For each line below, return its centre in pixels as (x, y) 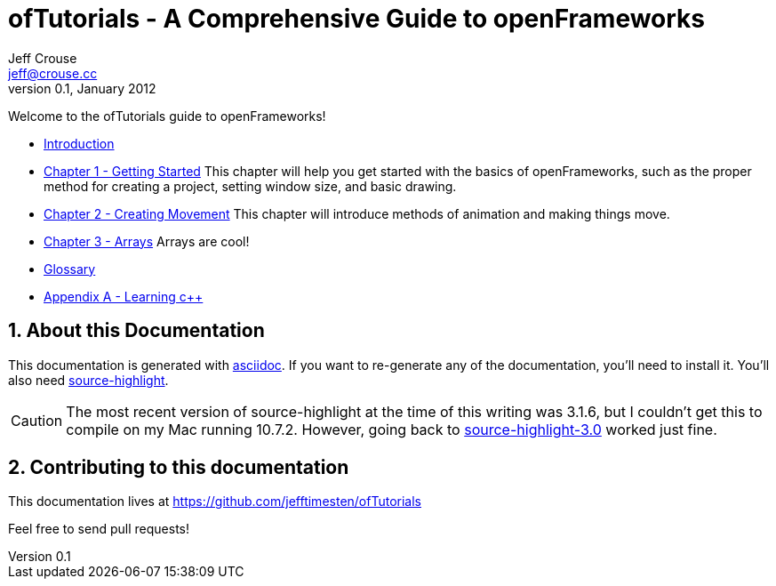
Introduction (79, 143)
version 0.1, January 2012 (82, 88)
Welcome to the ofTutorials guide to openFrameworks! (167, 116)
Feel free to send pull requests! (99, 529)
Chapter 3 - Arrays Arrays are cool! (147, 241)
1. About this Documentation (136, 331)
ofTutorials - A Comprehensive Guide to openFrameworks (357, 19)
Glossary (70, 269)
